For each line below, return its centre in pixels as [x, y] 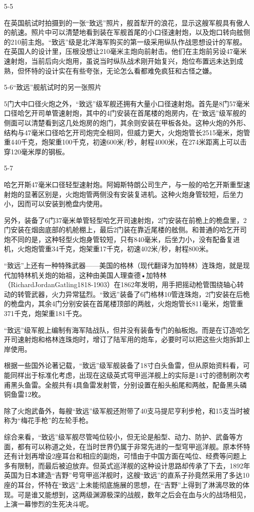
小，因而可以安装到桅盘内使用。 [55, 204]
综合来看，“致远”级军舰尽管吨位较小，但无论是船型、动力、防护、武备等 [120, 436]
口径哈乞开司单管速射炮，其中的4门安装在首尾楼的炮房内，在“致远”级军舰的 [125, 113]
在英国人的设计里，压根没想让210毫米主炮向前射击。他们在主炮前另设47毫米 [125, 51]
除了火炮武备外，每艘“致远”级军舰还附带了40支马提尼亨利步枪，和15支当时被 [127, 410]
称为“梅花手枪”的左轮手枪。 [48, 420]
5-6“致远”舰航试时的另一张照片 [53, 87]
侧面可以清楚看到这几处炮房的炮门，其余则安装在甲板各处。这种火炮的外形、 [127, 122]
